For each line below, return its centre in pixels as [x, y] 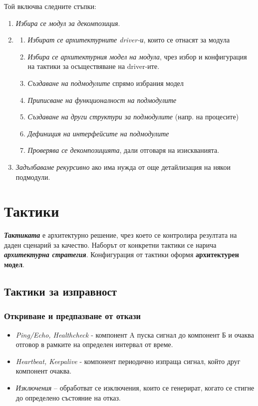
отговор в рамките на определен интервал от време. [94, 344]
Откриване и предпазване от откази [72, 316]
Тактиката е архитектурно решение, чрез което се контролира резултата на [121, 235]
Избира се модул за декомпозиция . [68, 23]
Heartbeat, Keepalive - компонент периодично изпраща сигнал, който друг [128, 361]
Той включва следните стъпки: [50, 6]
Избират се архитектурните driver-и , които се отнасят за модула [129, 40]
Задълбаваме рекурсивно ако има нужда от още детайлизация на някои [123, 167]
